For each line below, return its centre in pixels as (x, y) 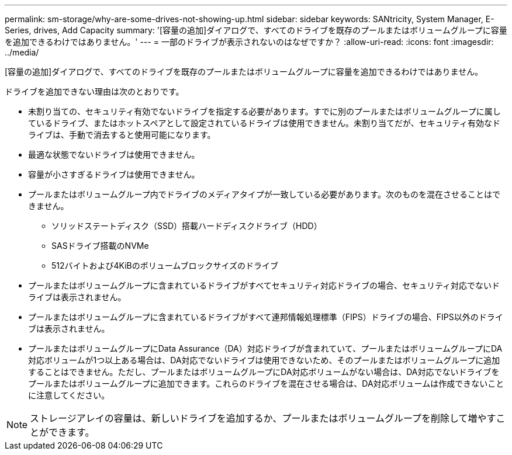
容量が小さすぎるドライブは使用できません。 (114, 174)
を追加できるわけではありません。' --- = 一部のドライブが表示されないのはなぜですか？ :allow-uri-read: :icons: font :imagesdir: (249, 42)
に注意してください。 (69, 395)
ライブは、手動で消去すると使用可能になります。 (122, 135)
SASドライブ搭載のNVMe (100, 246)
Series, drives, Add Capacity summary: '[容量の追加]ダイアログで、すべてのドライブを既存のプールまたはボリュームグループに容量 (256, 30)
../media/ (22, 52)
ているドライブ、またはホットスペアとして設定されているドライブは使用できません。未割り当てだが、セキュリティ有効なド (264, 123)
